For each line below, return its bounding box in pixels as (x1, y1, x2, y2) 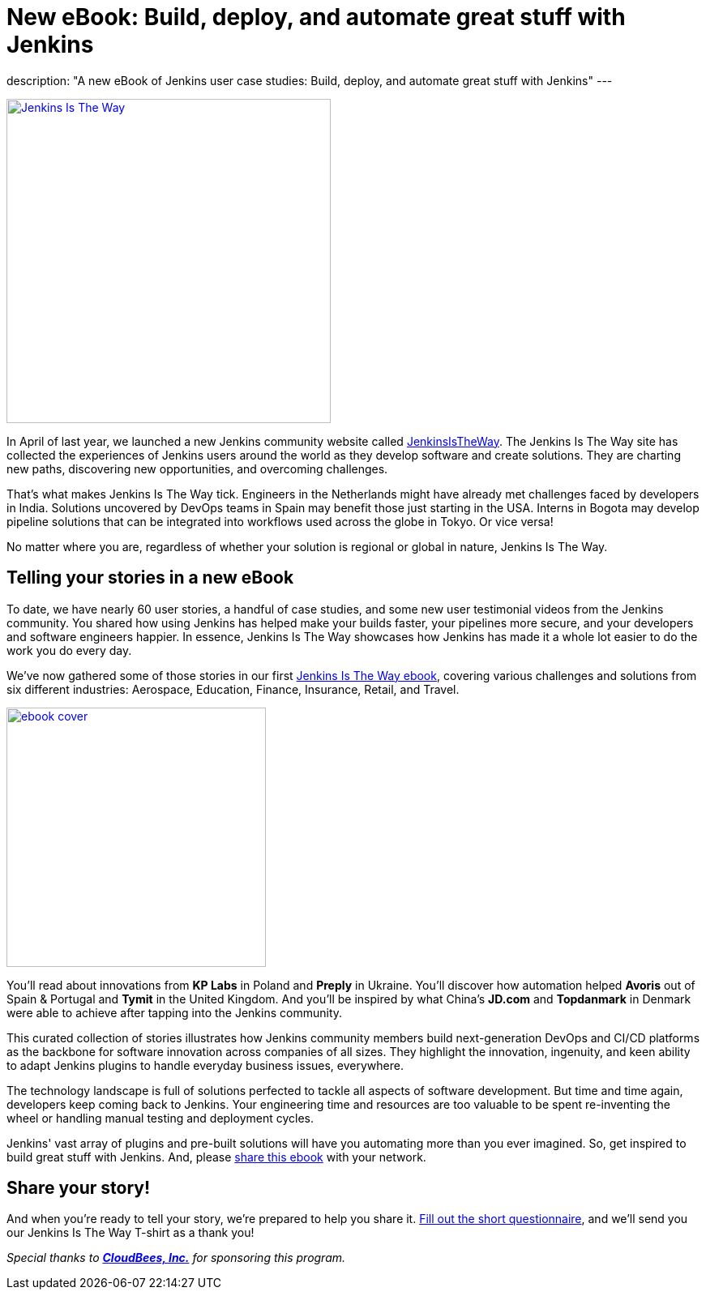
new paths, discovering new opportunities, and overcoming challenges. (6, 461, 388, 476)
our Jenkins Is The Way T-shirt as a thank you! (6, 1225, 255, 1240)
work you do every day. (6, 643, 132, 657)
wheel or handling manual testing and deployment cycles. (6, 1110, 314, 1125)
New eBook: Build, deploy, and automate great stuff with (6, 3, 626, 31)
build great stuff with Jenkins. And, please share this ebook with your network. (6, 1149, 426, 1164)
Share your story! (6, 1178, 151, 1199)
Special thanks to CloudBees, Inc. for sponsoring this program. (6, 1251, 346, 1265)
